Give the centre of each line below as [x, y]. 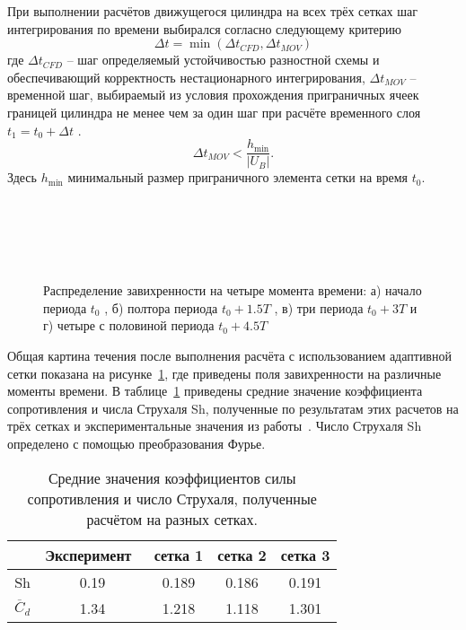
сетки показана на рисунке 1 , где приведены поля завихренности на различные [224, 373]
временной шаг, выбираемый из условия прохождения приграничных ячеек [213, 95]
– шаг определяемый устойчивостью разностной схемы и [223, 60]
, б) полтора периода [161, 307]
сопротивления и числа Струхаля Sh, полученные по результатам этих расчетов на [233, 408]
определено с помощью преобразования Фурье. [136, 443]
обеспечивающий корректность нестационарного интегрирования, [186, 77]
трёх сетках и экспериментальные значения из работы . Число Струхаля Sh [215, 426]
